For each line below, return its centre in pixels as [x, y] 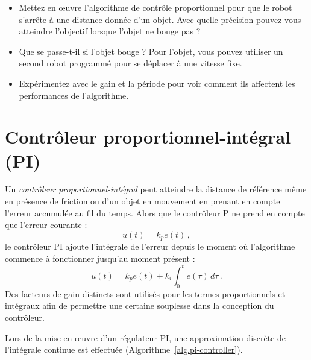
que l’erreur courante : [46, 225]
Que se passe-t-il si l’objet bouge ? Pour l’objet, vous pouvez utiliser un [151, 51]
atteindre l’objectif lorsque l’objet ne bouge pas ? [110, 31]
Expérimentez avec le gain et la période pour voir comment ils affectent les [157, 83]
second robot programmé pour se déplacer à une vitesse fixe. [130, 63]
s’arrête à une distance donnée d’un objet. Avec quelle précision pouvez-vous [160, 19]
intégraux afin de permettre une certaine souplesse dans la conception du [140, 305]
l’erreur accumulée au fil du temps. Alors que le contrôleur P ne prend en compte [155, 213]
